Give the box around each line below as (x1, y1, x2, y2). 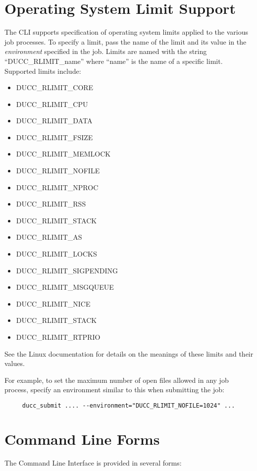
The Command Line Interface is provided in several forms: (4, 457, 182, 468)
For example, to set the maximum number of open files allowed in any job (4, 374, 229, 385)
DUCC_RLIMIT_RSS (16, 199, 86, 209)
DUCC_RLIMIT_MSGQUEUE (16, 282, 114, 292)
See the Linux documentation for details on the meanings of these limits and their (4, 348, 254, 359)
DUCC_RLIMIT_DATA (16, 115, 93, 126)
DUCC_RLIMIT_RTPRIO (16, 332, 101, 342)
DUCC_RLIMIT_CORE (16, 82, 94, 93)
